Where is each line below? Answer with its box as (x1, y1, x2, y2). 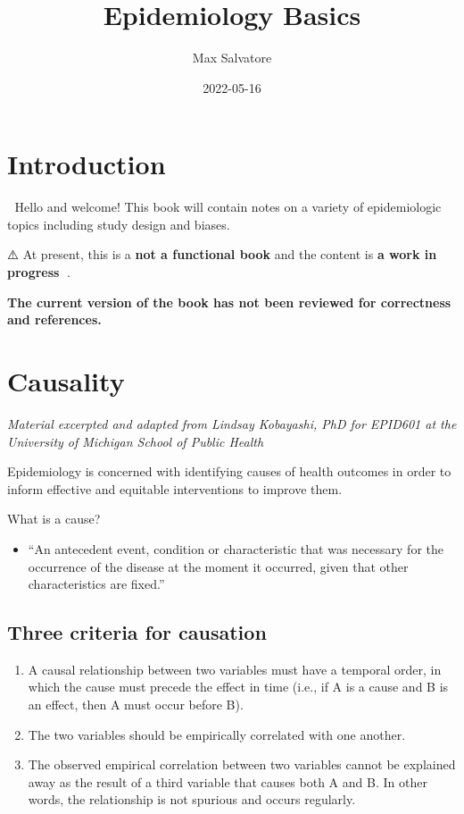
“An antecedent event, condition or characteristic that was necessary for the (28, 539, 443, 558)
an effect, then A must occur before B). (28, 695, 244, 714)
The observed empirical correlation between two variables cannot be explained (28, 755, 456, 774)
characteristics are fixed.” (28, 575, 165, 593)
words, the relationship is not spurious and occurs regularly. (28, 790, 356, 809)
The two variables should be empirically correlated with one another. (28, 725, 406, 743)
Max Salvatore (192, 48, 272, 67)
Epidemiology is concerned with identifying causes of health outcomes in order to (7, 462, 452, 481)
